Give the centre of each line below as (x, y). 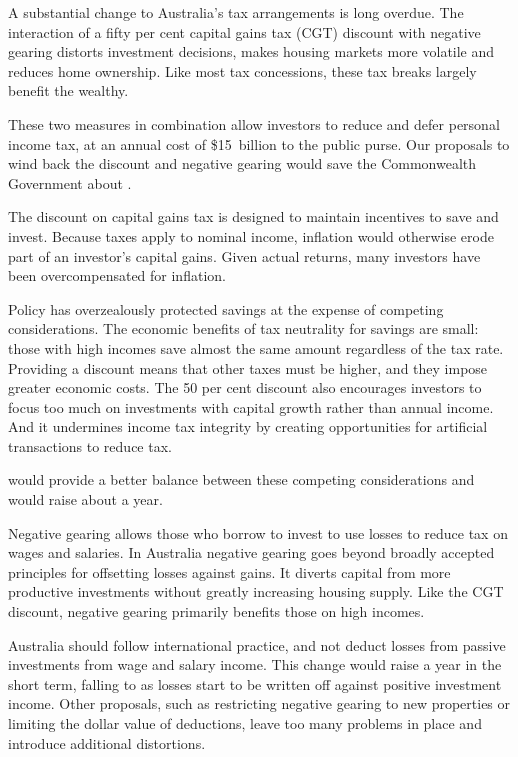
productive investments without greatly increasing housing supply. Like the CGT (256, 591)
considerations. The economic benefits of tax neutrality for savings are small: (243, 328)
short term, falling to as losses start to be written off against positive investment (255, 683)
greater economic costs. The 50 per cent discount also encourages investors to (245, 387)
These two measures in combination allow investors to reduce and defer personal (254, 123)
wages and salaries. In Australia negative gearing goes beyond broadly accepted (251, 552)
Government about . (70, 182)
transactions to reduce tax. (90, 445)
